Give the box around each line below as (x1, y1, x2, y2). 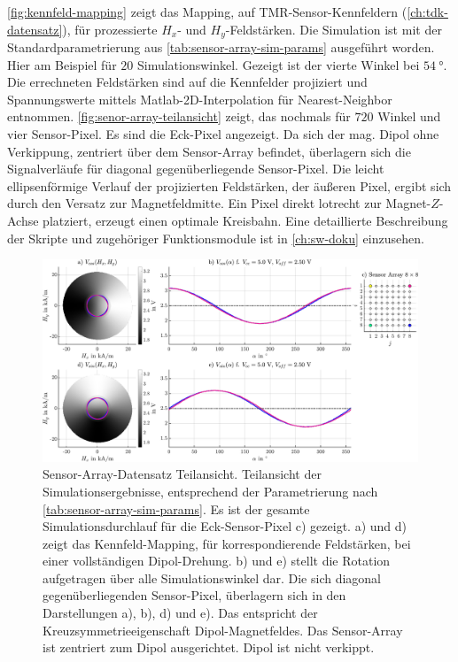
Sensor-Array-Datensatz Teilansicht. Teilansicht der (43, 465, 322, 483)
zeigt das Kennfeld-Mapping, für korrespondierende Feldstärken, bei (43, 534, 411, 552)
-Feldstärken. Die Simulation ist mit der (225, 19, 442, 38)
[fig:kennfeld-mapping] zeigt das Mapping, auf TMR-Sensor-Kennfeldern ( (7, 3, 408, 20)
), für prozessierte (62, 19, 158, 38)
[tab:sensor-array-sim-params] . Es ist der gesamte (43, 499, 310, 518)
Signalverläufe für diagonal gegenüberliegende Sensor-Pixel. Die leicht (7, 159, 384, 178)
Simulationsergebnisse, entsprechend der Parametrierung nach (43, 481, 378, 500)
